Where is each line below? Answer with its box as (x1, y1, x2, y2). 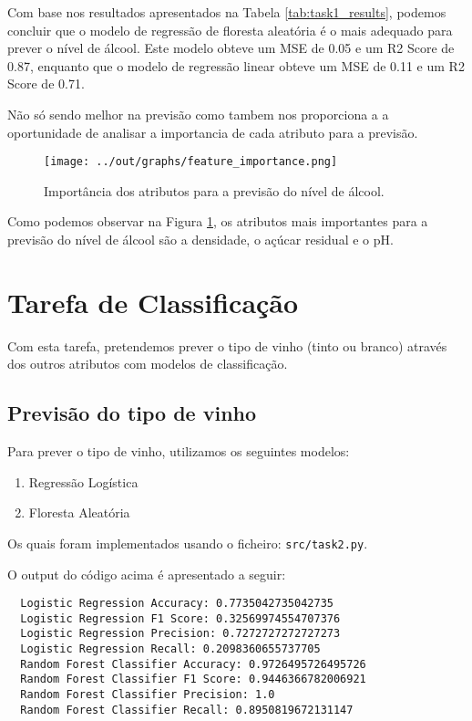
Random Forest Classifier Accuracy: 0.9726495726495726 (20, 657, 366, 671)
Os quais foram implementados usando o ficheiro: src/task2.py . (7, 533, 368, 552)
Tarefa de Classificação (7, 283, 299, 320)
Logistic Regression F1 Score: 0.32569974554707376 (20, 611, 341, 625)
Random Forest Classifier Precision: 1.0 (20, 688, 275, 702)
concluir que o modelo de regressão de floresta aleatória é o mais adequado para (7, 20, 453, 39)
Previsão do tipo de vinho (7, 399, 257, 427)
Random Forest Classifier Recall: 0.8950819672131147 (20, 703, 354, 716)
